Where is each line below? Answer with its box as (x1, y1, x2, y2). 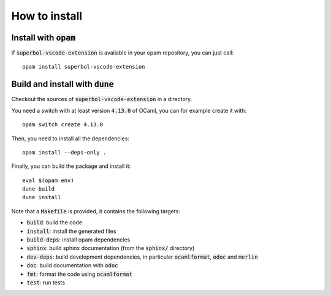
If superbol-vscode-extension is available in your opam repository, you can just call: (11, 49, 234, 56)
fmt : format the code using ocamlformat (26, 270, 133, 278)
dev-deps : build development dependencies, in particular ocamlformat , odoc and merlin (26, 253, 258, 260)
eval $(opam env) (22, 176, 74, 184)
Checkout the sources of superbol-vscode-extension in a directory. (11, 96, 192, 103)
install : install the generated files (26, 227, 116, 235)
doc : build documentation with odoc (26, 262, 118, 269)
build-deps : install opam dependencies (26, 236, 131, 243)
